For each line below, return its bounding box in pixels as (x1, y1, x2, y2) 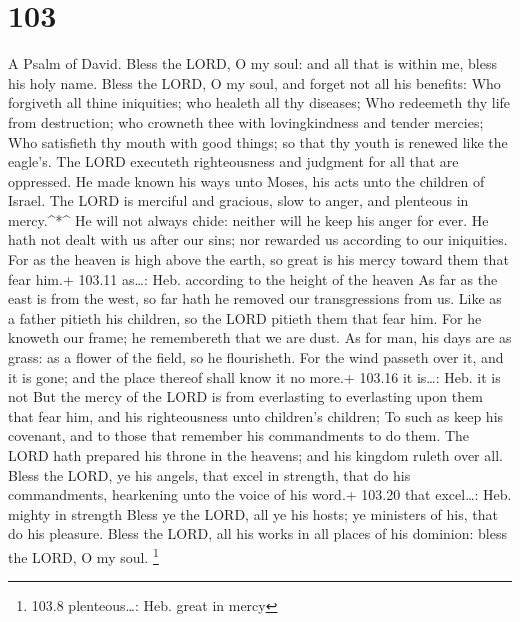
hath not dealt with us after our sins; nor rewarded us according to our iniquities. (8, 229, 508, 250)
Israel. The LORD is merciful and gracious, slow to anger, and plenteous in (8, 190, 469, 211)
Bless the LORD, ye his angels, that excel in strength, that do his (8, 464, 411, 485)
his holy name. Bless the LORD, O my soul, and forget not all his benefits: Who (8, 72, 501, 93)
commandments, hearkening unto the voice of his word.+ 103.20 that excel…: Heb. (8, 484, 512, 505)
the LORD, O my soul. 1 (8, 543, 159, 567)
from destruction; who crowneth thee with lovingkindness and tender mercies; (8, 111, 484, 132)
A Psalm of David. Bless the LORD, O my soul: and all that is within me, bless (8, 53, 497, 74)
